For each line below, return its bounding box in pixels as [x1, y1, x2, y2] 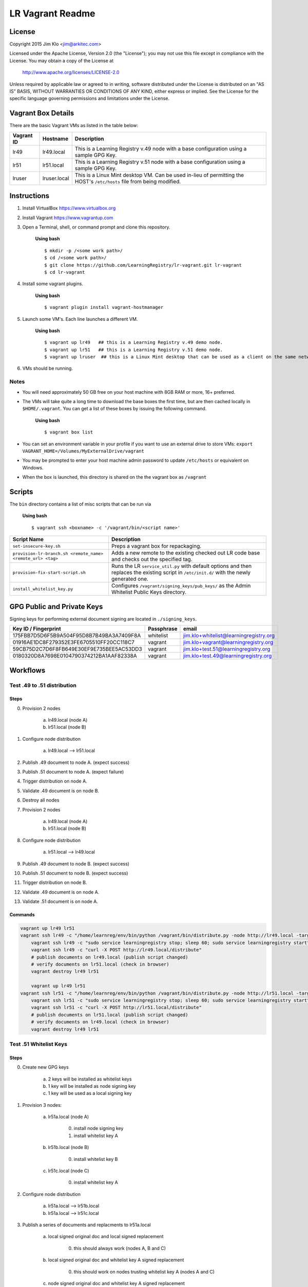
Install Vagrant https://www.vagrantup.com [22, 214, 113, 221]
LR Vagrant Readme [9, 8, 95, 19]
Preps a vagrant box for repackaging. [111, 543, 202, 550]
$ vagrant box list [44, 429, 93, 435]
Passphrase [148, 625, 178, 633]
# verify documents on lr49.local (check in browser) [31, 1019, 169, 1025]
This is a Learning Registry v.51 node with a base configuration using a [74, 158, 246, 165]
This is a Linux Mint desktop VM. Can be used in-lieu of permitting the [74, 171, 244, 179]
